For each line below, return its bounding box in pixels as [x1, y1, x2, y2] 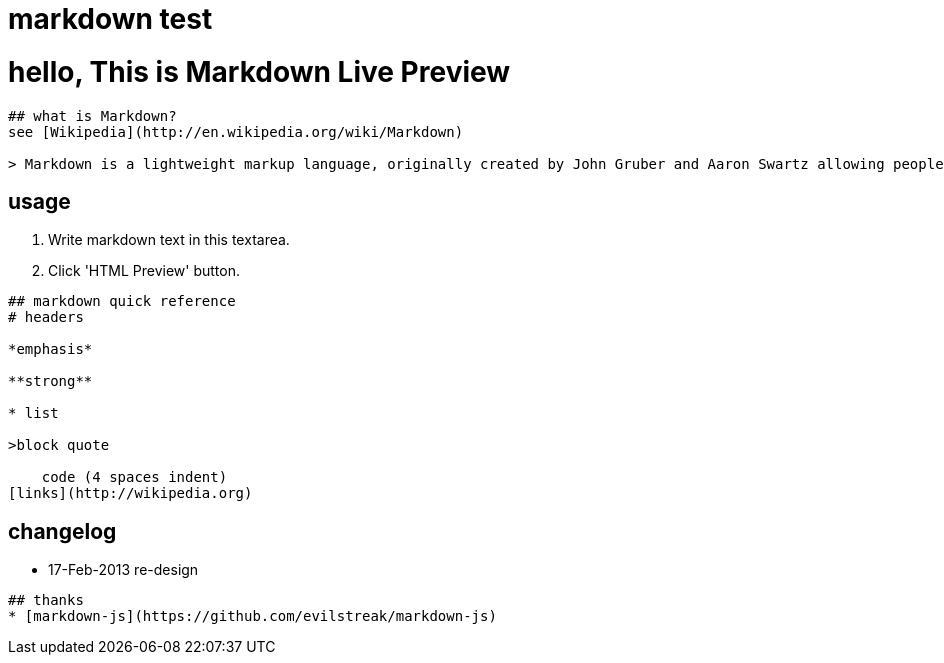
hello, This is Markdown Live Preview [8, 54, 511, 89]
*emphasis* [8, 341, 93, 358]
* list [8, 405, 59, 422]
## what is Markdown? [8, 107, 177, 124]
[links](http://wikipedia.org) [8, 485, 253, 502]
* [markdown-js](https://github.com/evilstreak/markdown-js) [8, 608, 497, 625]
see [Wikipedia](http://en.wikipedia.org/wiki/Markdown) [8, 123, 464, 140]
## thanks [8, 592, 84, 609]
